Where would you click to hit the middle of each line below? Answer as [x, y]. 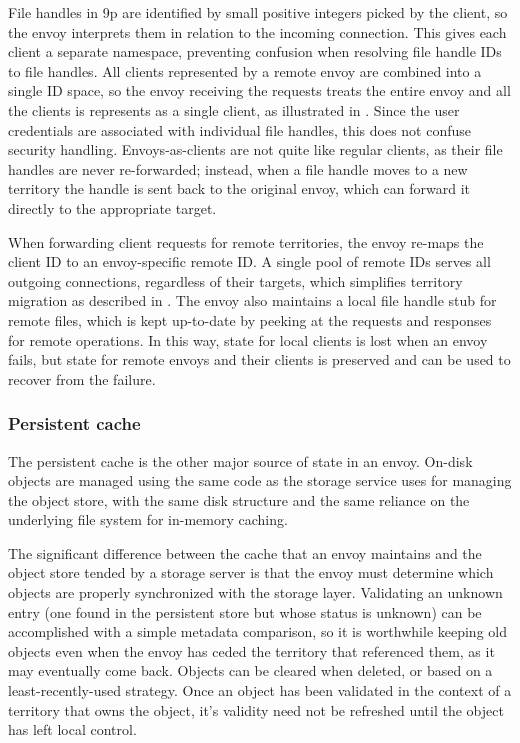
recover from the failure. [82, 378]
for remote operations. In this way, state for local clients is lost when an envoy [248, 339]
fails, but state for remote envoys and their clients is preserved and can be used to [259, 359]
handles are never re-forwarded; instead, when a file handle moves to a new [238, 168]
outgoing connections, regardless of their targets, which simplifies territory [235, 280]
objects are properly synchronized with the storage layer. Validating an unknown [255, 592]
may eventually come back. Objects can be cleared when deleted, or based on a [250, 670]
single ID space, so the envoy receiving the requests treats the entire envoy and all [259, 90]
